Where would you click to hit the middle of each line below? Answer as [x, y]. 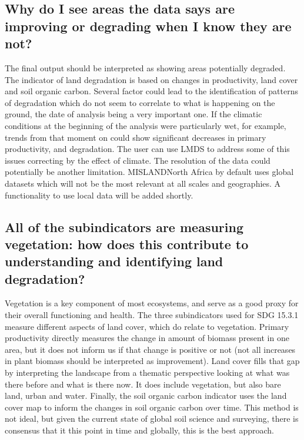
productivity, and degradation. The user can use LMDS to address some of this [147, 149]
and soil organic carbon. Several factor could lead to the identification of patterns [151, 91]
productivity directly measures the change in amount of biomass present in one [147, 338]
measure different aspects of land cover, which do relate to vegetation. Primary [147, 326]
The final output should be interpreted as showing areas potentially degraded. [145, 67]
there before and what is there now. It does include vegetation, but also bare [143, 384]
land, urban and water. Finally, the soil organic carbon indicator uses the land [146, 396]
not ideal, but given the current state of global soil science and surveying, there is [152, 419]
